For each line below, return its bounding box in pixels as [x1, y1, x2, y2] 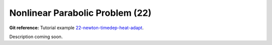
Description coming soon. [9, 34, 63, 40]
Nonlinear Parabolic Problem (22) [9, 7, 152, 18]
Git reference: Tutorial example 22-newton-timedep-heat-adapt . [9, 25, 144, 31]
